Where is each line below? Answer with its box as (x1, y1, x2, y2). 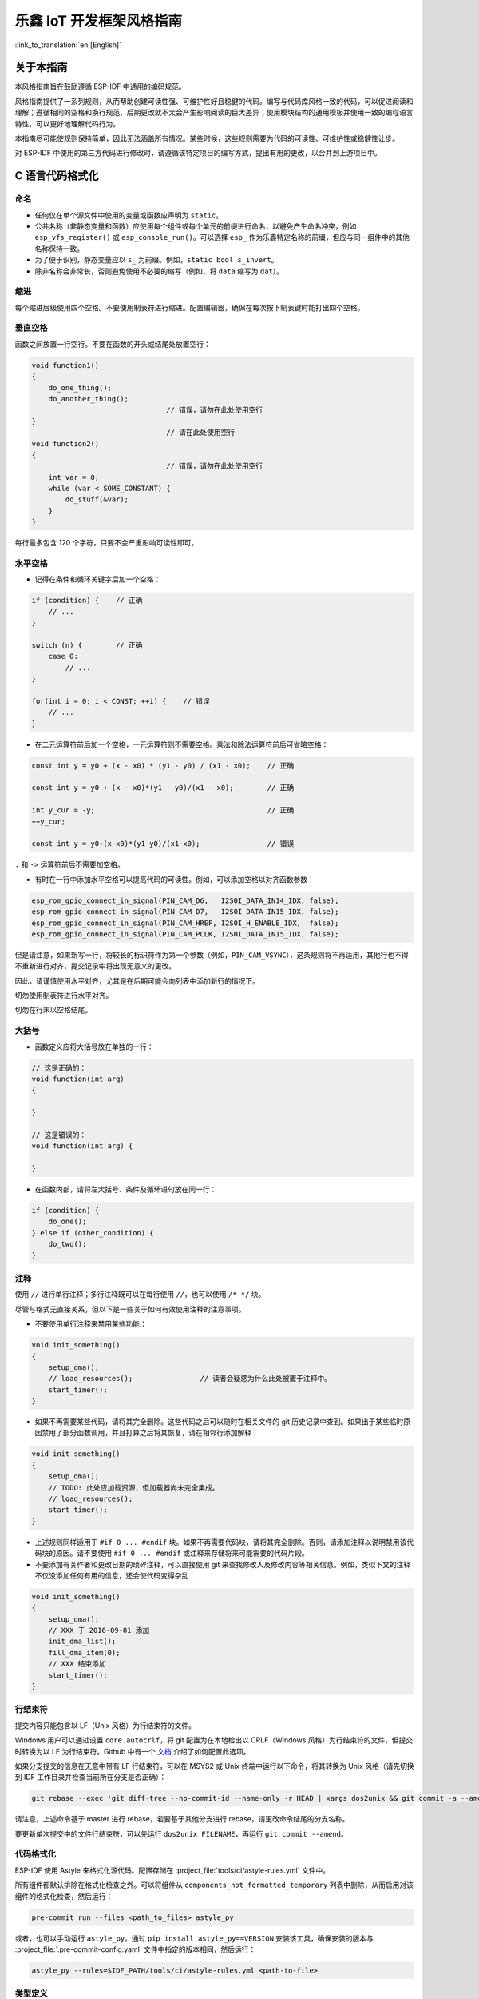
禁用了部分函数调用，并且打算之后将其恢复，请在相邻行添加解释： (41, 1428, 259, 1438)
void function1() (31, 361, 100, 369)
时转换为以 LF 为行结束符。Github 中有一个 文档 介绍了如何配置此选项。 (14, 1746, 251, 1756)
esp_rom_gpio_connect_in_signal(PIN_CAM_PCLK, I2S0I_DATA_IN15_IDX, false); (31, 929, 339, 939)
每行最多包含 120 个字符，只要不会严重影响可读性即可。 (14, 538, 199, 548)
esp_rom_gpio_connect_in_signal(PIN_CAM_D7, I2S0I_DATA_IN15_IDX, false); (31, 908, 339, 916)
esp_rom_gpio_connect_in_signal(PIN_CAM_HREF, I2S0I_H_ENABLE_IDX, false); (31, 918, 339, 928)
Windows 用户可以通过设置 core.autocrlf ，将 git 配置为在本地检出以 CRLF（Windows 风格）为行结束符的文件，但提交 (14, 1735, 414, 1745)
